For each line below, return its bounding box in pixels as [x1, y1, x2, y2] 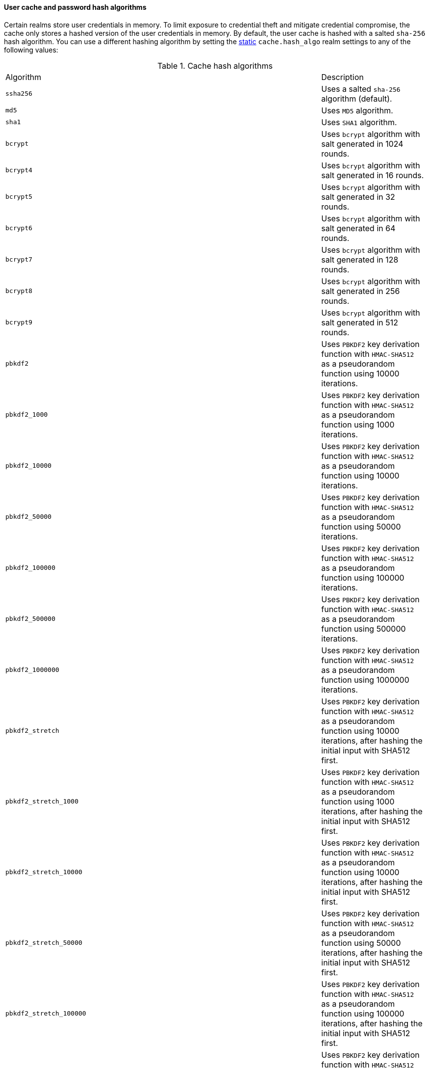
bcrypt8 [5, 287, 32, 295]
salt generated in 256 [321, 286, 400, 296]
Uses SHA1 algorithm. [321, 117, 397, 127]
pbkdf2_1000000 [5, 666, 59, 674]
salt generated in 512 [321, 317, 398, 327]
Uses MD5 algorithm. [321, 105, 393, 115]
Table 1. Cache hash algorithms [157, 60, 273, 71]
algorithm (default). [321, 93, 392, 104]
